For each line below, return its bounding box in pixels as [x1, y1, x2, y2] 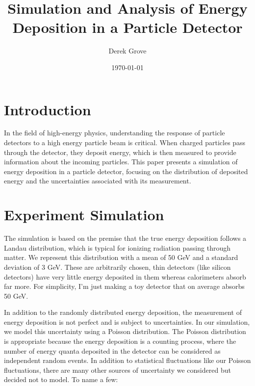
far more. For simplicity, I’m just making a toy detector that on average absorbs [4, 281, 245, 291]
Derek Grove [108, 46, 147, 56]
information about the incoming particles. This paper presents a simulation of [4, 156, 238, 167]
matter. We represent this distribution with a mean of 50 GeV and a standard [4, 252, 238, 262]
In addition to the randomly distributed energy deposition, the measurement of [4, 307, 242, 317]
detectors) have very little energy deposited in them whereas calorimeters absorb [4, 271, 246, 282]
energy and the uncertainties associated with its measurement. [4, 176, 191, 186]
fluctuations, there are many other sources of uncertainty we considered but [4, 364, 231, 375]
